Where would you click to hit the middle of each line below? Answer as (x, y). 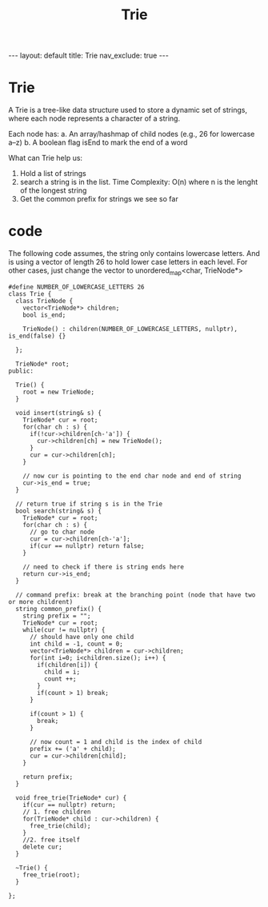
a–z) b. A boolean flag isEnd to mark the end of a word (98, 142)
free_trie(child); (60, 825)
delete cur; (42, 847)
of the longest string (53, 190)
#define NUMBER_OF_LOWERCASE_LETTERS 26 (77, 287)
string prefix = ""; (57, 616)
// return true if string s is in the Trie (89, 504)
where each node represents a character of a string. (94, 118)
